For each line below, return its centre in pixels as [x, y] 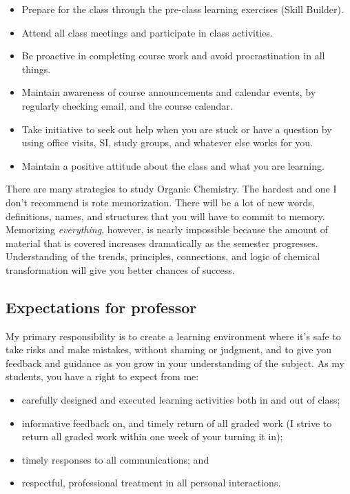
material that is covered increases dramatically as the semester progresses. [162, 243]
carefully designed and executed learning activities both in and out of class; [181, 400]
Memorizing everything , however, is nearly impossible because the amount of [167, 229]
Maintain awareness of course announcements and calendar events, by [169, 92]
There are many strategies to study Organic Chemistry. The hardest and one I [171, 189]
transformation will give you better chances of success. [120, 269]
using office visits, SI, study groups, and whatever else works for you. [167, 142]
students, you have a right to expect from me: [102, 376]
